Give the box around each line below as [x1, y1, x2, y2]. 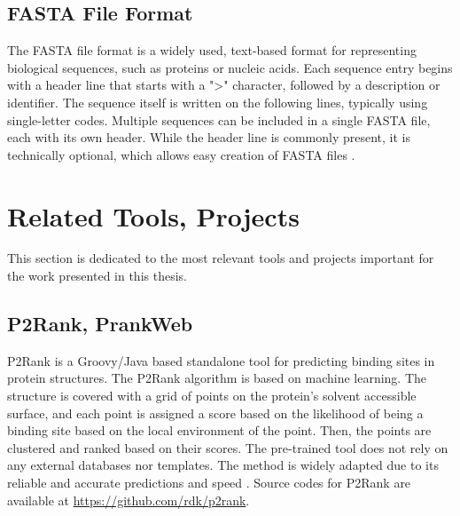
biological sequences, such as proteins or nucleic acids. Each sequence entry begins [7, 58, 453, 76]
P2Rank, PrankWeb [7, 310, 193, 337]
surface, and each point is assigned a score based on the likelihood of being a [7, 403, 424, 422]
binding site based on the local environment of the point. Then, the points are [7, 421, 432, 440]
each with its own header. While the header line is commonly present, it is [7, 128, 410, 147]
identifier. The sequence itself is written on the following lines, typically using [7, 92, 428, 111]
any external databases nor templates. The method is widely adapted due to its [7, 456, 439, 474]
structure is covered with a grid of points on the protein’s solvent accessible [7, 386, 417, 405]
